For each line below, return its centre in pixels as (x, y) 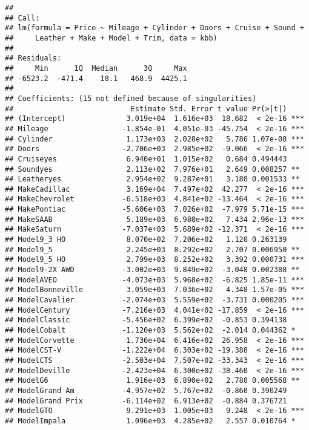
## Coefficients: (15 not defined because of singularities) (131, 98)
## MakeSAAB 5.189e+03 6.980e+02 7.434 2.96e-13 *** (154, 219)
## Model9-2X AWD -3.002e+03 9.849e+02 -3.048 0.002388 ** (152, 270)
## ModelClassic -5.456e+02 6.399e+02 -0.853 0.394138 (146, 320)
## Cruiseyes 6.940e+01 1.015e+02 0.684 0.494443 (146, 159)
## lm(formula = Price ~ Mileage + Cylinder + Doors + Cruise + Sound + (154, 28)
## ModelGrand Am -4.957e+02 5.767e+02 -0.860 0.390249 (146, 390)
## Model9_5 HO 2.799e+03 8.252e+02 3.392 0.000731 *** (154, 260)
